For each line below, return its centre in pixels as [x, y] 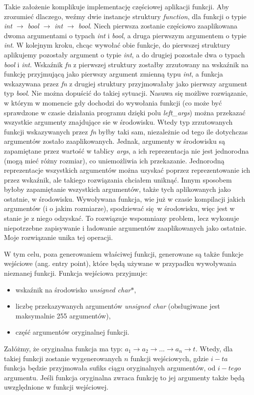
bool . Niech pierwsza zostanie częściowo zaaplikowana [158, 26]
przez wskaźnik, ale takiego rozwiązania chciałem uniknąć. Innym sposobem [118, 179]
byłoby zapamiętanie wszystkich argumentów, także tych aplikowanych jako [117, 189]
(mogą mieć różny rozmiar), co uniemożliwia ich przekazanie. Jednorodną [114, 160]
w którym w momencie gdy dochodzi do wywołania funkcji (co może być [113, 102]
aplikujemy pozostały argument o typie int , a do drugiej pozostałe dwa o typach [125, 54]
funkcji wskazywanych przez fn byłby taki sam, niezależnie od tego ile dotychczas [126, 131]
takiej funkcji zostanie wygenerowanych [63, 358]
